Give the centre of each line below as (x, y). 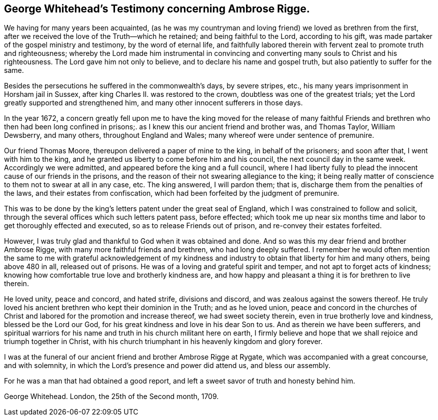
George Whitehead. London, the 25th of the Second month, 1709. (111, 397)
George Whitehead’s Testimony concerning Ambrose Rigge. (157, 9)
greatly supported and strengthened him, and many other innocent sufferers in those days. (153, 103)
